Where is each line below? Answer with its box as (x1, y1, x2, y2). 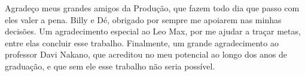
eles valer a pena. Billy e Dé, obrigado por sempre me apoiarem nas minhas (5, 13, 282, 26)
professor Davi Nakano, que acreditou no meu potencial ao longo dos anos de (5, 48, 287, 61)
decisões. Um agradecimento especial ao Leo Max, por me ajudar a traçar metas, (5, 25, 301, 37)
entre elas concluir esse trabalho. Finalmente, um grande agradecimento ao (5, 36, 279, 49)
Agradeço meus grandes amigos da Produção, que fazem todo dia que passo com (5, 2, 300, 14)
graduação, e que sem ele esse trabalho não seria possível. (5, 59, 215, 72)
